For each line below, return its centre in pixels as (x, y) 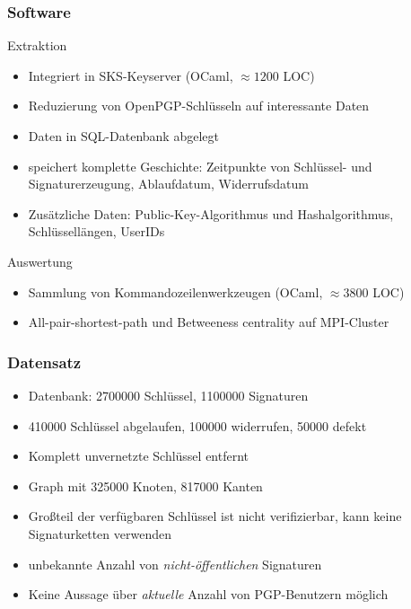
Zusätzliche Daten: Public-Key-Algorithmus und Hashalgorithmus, (211, 213)
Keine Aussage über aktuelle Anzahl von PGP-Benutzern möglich (208, 594)
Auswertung (40, 261)
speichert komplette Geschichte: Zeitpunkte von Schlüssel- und (200, 166)
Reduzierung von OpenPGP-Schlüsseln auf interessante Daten (199, 106)
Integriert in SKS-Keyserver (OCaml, (131, 75)
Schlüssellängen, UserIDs (96, 231)
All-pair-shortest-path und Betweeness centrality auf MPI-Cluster (209, 322)
